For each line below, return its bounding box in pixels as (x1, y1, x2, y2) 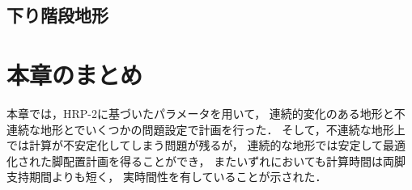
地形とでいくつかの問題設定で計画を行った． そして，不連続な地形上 (40, 120, 406, 137)
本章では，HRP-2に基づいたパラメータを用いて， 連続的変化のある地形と (6, 104, 394, 121)
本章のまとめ (6, 57, 143, 91)
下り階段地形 (6, 2, 108, 27)
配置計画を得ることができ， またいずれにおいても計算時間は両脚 (62, 152, 406, 169)
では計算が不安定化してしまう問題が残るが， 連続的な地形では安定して (6, 137, 383, 154)
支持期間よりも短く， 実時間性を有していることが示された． (6, 168, 327, 185)
